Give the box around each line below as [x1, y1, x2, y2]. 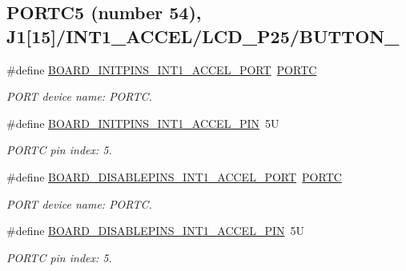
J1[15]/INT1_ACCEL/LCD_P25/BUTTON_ [6, 23, 400, 48]
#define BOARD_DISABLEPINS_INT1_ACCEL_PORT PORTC [6, 168, 342, 185]
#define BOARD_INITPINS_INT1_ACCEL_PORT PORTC [6, 61, 317, 78]
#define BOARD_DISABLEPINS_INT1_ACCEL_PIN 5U [6, 222, 304, 239]
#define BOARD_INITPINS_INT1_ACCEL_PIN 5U [6, 114, 279, 131]
